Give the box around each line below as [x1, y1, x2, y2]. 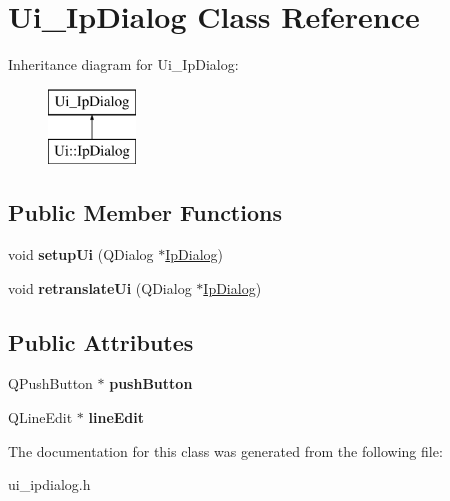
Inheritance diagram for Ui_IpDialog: [8, 54, 239, 75]
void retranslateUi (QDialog [8, 277, 192, 298]
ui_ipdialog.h [8, 474, 91, 495]
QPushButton [8, 373, 93, 394]
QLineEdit [8, 407, 73, 428]
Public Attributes [8, 326, 194, 357]
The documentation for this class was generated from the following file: [8, 440, 443, 461]
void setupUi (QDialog [8, 244, 154, 265]
